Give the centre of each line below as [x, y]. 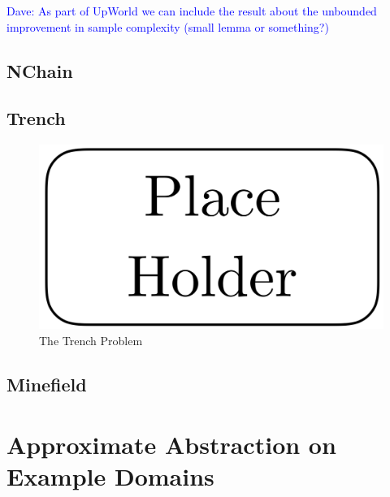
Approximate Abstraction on [171, 444]
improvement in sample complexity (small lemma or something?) [168, 26]
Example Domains [110, 475]
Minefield [47, 385]
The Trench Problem [91, 341]
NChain [40, 70]
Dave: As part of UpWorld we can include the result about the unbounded [192, 11]
